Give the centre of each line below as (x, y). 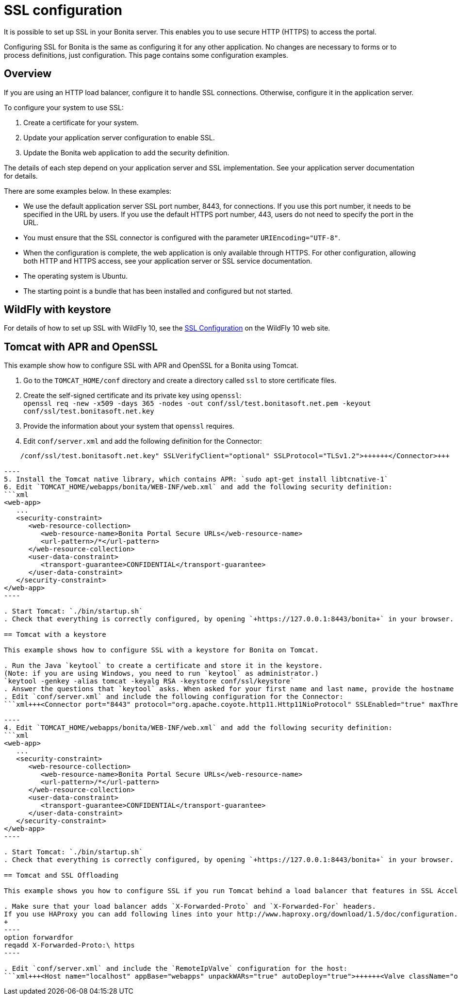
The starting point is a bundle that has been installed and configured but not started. (158, 291)
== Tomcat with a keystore (55, 635)
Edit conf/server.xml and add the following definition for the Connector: (143, 441)
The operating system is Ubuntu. (76, 276)
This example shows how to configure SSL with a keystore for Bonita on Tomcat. (162, 650)
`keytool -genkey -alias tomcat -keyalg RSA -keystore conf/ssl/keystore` (149, 681)
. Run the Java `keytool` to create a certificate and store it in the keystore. (164, 666)
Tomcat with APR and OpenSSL (81, 347)
